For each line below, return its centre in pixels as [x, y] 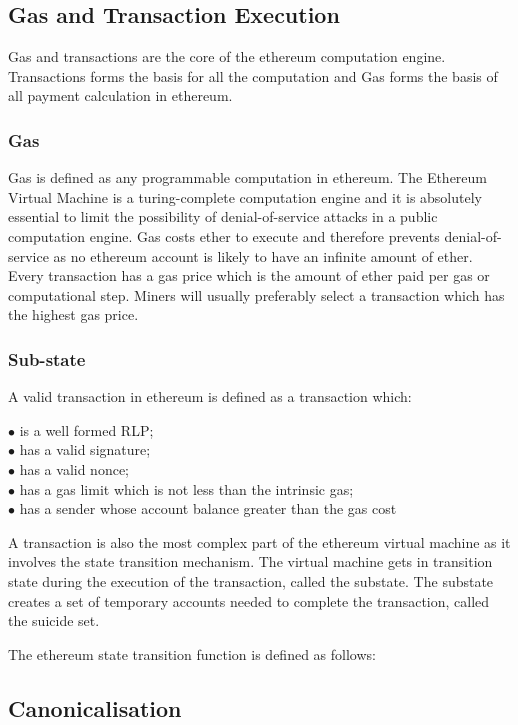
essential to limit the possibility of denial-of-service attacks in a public [223, 216]
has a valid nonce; [74, 468]
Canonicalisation [95, 707]
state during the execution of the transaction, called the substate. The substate [251, 580]
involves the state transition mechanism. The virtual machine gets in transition [250, 561]
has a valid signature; [85, 449]
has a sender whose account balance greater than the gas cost [208, 508]
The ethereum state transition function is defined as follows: [192, 653]
